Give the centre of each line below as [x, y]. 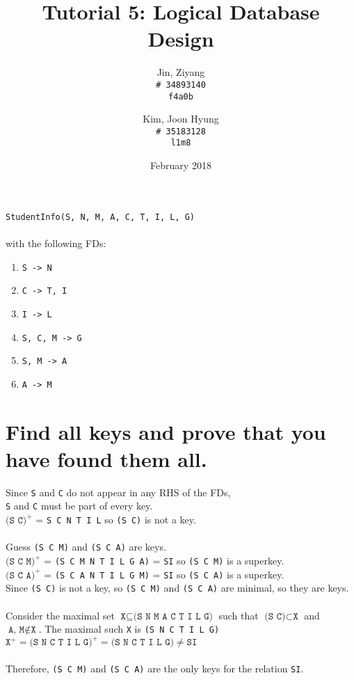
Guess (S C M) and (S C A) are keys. [86, 547]
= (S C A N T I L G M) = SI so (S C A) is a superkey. [164, 574]
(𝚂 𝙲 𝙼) [21, 562]
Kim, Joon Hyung [181, 119]
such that [239, 615]
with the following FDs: [56, 243]
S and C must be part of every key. [79, 506]
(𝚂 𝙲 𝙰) [21, 575]
